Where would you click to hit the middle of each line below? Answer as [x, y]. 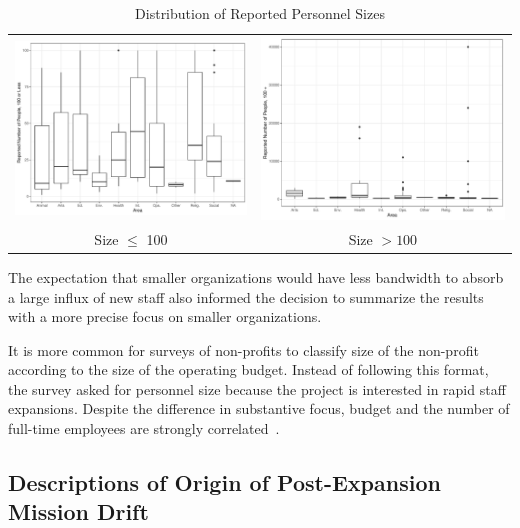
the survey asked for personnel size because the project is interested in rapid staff [257, 388]
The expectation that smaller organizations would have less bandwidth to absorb [256, 276]
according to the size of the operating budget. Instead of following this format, [248, 369]
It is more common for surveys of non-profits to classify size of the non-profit [243, 349]
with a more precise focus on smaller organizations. [165, 316]
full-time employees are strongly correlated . [144, 428]
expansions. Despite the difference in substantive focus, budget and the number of [259, 408]
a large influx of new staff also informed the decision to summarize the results [246, 296]
